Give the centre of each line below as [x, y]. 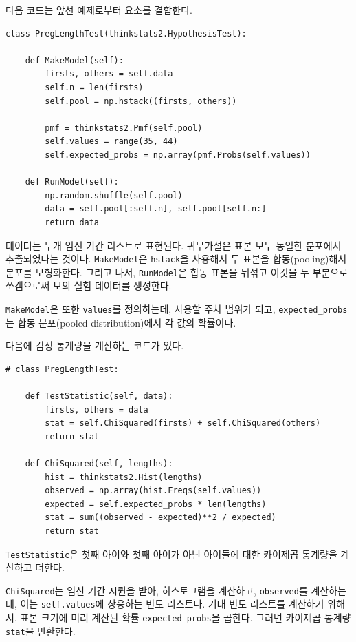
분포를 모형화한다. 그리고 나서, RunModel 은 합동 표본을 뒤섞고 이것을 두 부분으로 [177, 272]
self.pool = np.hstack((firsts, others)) [141, 101]
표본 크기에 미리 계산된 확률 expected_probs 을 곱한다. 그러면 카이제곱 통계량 [186, 618]
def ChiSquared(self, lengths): [99, 464]
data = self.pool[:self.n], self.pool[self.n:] [156, 209]
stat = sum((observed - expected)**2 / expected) [160, 518]
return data [72, 222]
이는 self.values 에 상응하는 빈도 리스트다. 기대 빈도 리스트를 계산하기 [172, 604]
